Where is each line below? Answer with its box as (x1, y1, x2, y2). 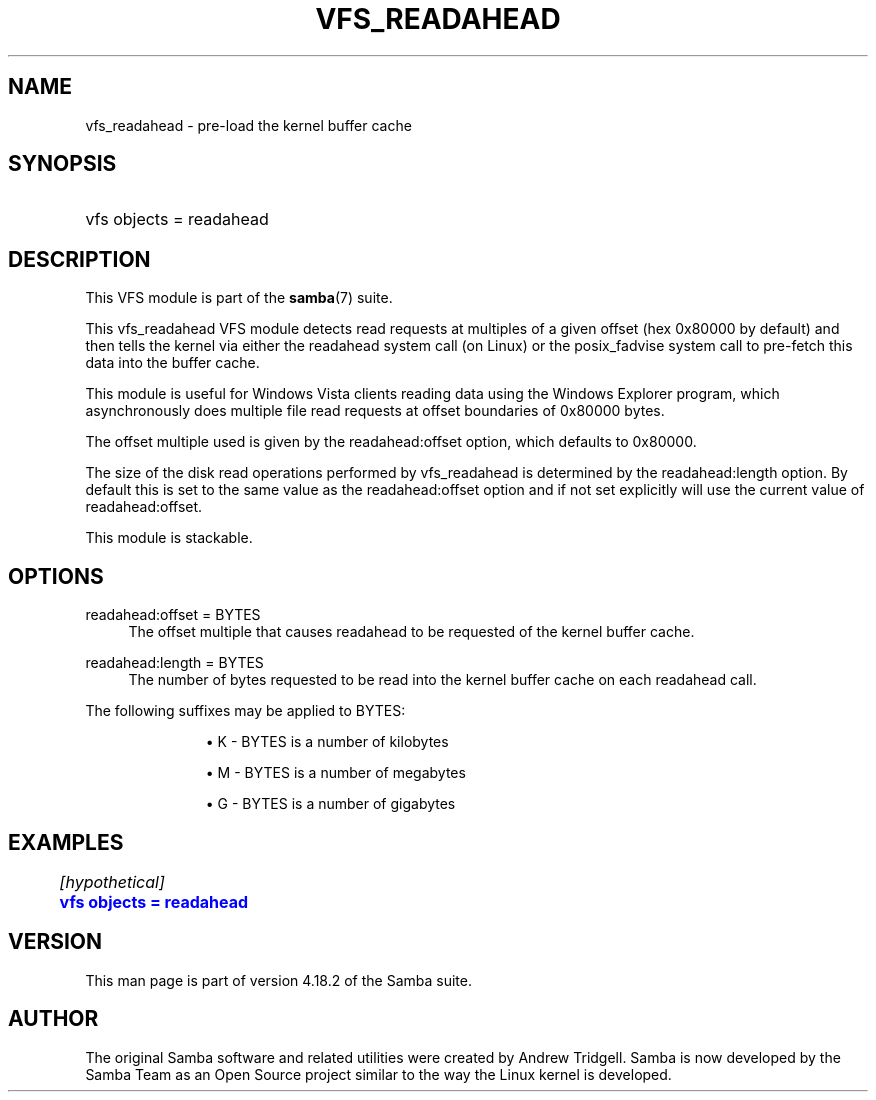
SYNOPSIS (8, 151, 117, 177)
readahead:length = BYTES (85, 654, 264, 672)
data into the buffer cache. (85, 354, 260, 372)
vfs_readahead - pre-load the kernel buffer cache (85, 116, 412, 134)
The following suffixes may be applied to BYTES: (85, 702, 406, 720)
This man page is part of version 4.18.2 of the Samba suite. (85, 971, 472, 989)
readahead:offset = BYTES (85, 606, 261, 624)
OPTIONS (8, 563, 104, 589)
